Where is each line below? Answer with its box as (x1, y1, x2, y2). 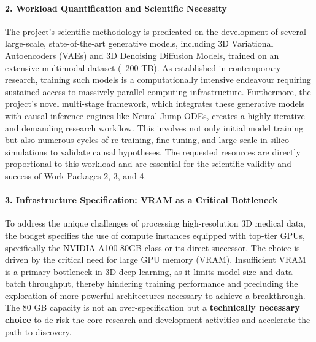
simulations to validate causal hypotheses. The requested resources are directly (5, 145, 301, 158)
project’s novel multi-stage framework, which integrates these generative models (5, 97, 305, 110)
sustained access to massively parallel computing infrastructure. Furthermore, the (5, 85, 311, 98)
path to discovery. (5, 325, 72, 338)
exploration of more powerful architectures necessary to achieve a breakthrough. (5, 289, 306, 301)
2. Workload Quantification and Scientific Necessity (5, 1, 227, 14)
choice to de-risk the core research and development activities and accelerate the (5, 313, 310, 326)
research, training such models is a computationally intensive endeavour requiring (5, 73, 311, 86)
